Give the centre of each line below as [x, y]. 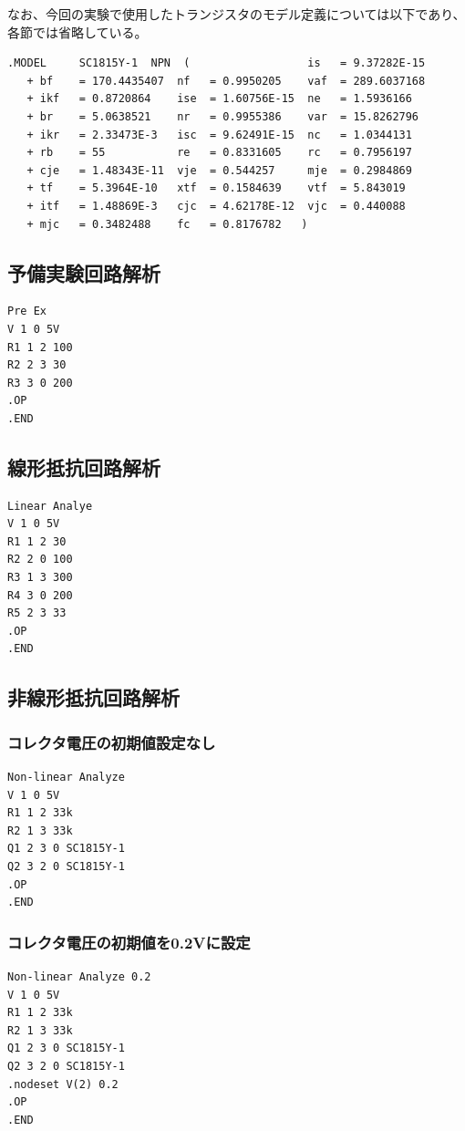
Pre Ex [27, 311]
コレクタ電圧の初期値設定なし [112, 742]
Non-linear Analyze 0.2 [79, 977]
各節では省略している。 [77, 31]
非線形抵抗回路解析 [93, 697]
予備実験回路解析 [84, 272]
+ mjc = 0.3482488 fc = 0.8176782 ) [167, 224]
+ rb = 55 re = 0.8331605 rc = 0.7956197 [219, 153]
